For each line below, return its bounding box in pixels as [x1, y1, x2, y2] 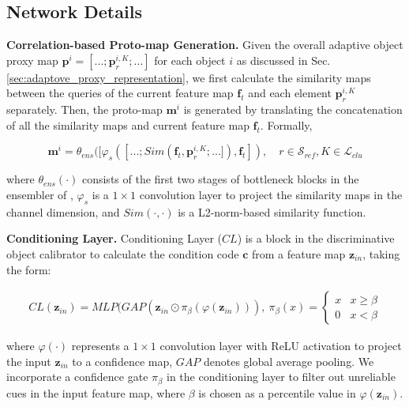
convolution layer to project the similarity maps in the [139, 186, 403, 202]
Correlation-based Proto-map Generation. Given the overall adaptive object [6, 36, 403, 53]
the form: [6, 261, 51, 277]
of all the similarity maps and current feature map [6, 116, 250, 133]
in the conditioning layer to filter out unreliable [166, 368, 396, 385]
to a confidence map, [72, 352, 173, 369]
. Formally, [260, 116, 313, 133]
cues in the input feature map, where [6, 384, 186, 401]
